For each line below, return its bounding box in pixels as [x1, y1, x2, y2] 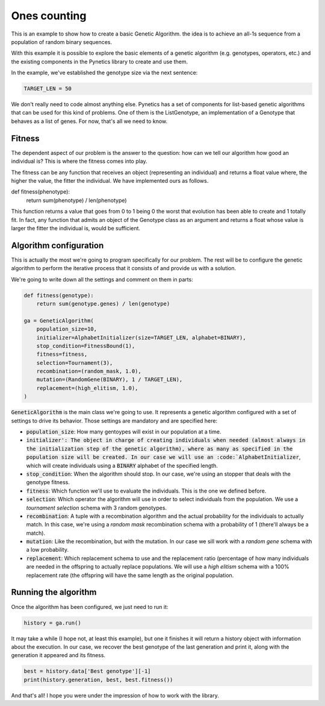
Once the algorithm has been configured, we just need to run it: [11, 603, 169, 610]
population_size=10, [36, 326, 97, 333]
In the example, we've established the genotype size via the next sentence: [11, 69, 198, 77]
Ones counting [11, 9, 87, 22]
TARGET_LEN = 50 [23, 85, 72, 92]
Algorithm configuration [11, 240, 104, 250]
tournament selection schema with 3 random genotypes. [26, 504, 167, 511]
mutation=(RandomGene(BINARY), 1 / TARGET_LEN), [36, 376, 183, 383]
